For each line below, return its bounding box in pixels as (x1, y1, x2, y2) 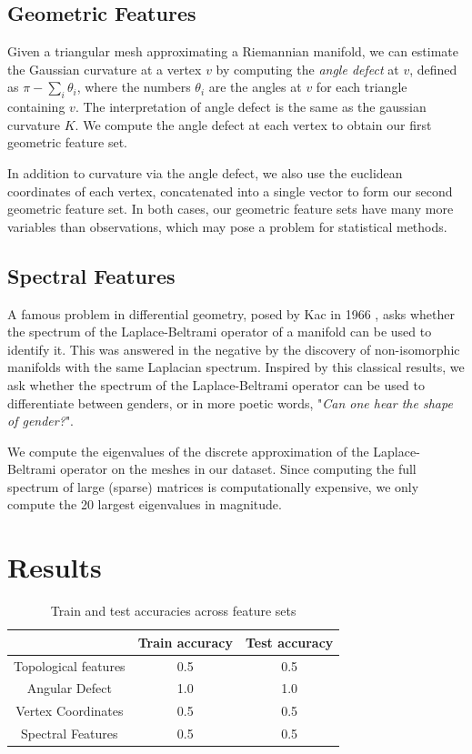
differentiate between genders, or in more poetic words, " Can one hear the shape (7, 393, 453, 412)
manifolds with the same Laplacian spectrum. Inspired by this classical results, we (7, 357, 465, 377)
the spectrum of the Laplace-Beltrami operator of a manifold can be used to (7, 322, 432, 341)
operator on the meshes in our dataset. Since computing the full (60, 459, 417, 478)
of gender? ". (7, 411, 75, 430)
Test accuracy (245, 632, 334, 651)
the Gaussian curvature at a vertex (7, 59, 202, 78)
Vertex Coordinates (15, 701, 124, 720)
